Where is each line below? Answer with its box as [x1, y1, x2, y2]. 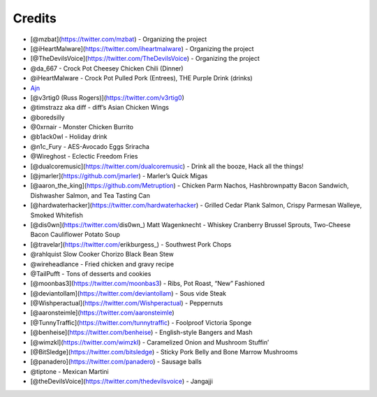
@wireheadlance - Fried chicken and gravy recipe [30, 259, 175, 268]
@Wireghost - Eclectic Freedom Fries [30, 152, 138, 161]
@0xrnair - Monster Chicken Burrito [30, 123, 134, 131]
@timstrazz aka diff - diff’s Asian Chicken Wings [30, 103, 169, 112]
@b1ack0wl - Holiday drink [30, 133, 108, 141]
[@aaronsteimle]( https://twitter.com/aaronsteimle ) [30, 308, 175, 317]
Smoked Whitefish [30, 210, 83, 219]
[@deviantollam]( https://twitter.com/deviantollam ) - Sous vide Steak [30, 289, 227, 297]
